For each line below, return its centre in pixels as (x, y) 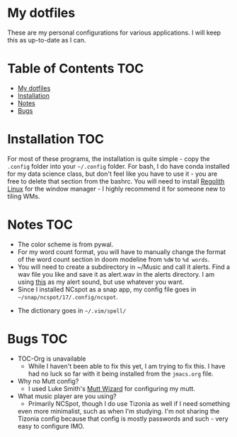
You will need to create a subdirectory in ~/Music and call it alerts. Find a (124, 267)
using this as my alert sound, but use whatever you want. (101, 282)
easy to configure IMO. (51, 426)
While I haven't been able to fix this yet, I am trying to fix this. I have (127, 366)
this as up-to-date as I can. (47, 40)
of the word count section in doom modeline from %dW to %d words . (114, 259)
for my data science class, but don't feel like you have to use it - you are (112, 174)
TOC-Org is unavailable (52, 359)
